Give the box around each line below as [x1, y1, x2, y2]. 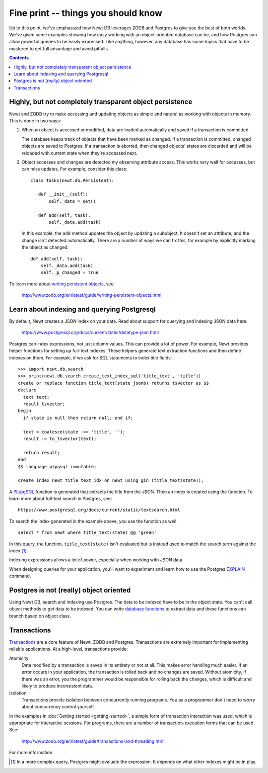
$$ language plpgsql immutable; [18, 464, 97, 469]
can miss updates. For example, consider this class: [21, 166, 128, 172]
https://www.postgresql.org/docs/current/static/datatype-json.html [21, 330, 159, 336]
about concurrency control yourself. [21, 704, 95, 710]
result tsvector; [23, 401, 66, 407]
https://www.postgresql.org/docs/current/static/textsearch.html [18, 507, 181, 513]
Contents [9, 55, 29, 61]
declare [18, 387, 37, 393]
